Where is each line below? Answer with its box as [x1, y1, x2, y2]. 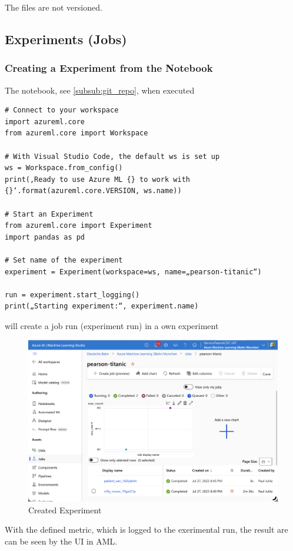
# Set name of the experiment [5, 255, 123, 264]
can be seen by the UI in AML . [5, 535, 118, 547]
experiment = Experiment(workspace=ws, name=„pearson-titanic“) [5, 267, 262, 276]
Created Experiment [28, 503, 102, 516]
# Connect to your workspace [5, 106, 119, 115]
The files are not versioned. [5, 1, 102, 13]
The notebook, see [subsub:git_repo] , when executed [5, 84, 195, 96]
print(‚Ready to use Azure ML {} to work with [5, 175, 190, 184]
